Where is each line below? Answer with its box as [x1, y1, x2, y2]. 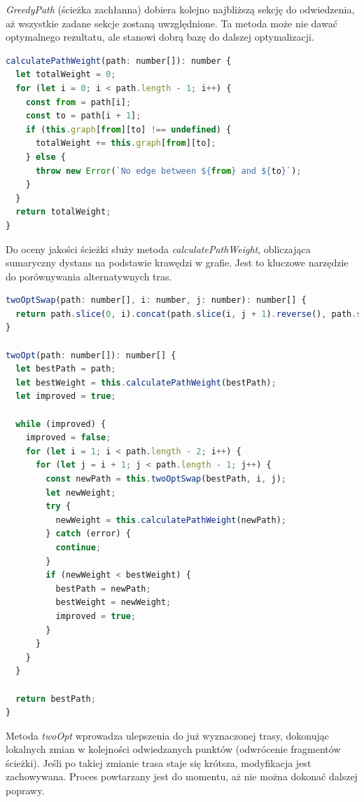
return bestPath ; [15, 693, 96, 704]
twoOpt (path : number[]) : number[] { [6, 350, 176, 360]
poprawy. [6, 783, 45, 798]
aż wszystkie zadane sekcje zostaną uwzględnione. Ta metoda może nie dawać [6, 15, 337, 30]
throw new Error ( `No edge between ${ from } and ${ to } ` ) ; [35, 165, 302, 176]
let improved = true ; [15, 391, 116, 402]
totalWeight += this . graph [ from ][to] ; [35, 138, 216, 149]
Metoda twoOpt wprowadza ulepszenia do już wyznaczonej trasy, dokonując [6, 728, 329, 742]
